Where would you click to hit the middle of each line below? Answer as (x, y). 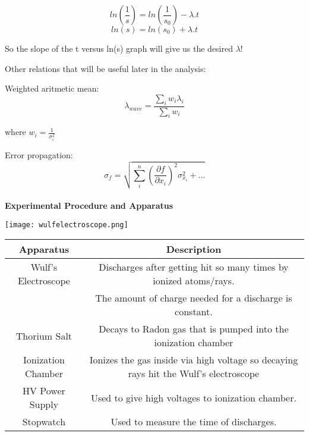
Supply (44, 404)
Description (194, 249)
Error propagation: (39, 155)
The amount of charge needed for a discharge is (194, 298)
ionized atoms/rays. (194, 281)
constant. (194, 312)
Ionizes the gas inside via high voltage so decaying (194, 360)
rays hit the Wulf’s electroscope (194, 374)
